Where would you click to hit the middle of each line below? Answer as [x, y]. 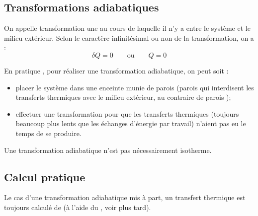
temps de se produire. [48, 133]
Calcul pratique [45, 177]
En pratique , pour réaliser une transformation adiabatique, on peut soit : [116, 70]
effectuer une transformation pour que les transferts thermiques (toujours [127, 113]
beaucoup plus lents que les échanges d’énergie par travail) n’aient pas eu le [131, 123]
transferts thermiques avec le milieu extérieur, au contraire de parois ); [123, 97]
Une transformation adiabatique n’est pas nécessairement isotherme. [108, 150]
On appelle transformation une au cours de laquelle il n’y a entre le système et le [127, 28]
